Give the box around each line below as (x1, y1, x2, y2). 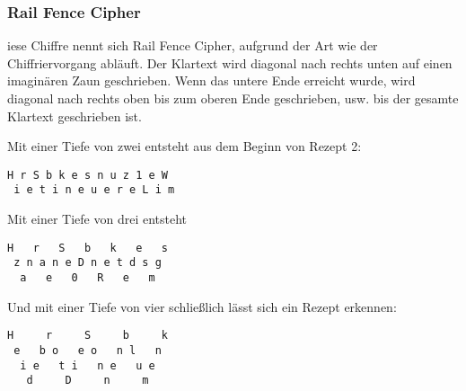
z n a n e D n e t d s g (13, 256, 162, 270)
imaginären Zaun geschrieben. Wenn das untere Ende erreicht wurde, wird (7, 71, 416, 90)
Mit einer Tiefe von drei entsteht (7, 209, 188, 228)
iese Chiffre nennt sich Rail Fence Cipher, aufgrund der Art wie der (7, 36, 378, 55)
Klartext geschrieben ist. (7, 106, 142, 125)
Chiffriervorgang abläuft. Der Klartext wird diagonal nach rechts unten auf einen (7, 53, 453, 72)
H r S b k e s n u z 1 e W (7, 168, 168, 182)
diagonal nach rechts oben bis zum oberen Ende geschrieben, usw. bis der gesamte (7, 89, 459, 107)
